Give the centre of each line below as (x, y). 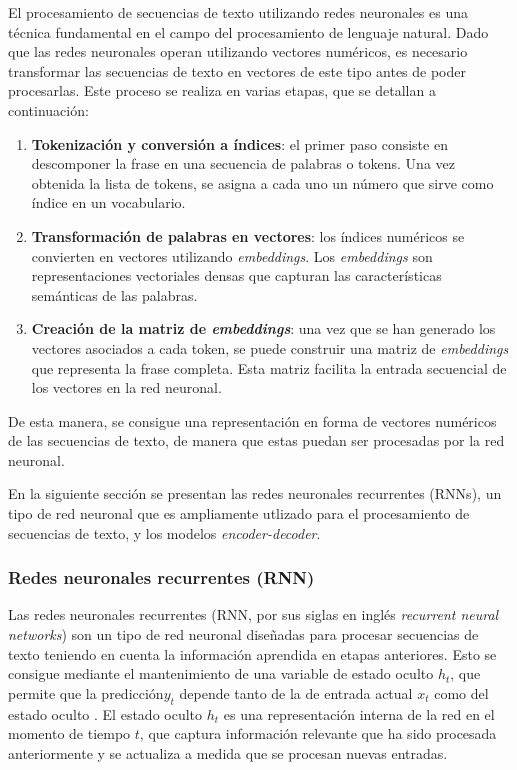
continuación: (48, 109)
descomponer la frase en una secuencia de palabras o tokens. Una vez (243, 163)
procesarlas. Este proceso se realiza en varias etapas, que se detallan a (222, 90)
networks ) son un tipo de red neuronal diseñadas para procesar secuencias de (243, 634)
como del (461, 692)
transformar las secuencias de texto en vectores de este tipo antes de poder (237, 70)
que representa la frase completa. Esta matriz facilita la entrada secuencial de (269, 367)
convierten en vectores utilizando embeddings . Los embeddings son (232, 255)
